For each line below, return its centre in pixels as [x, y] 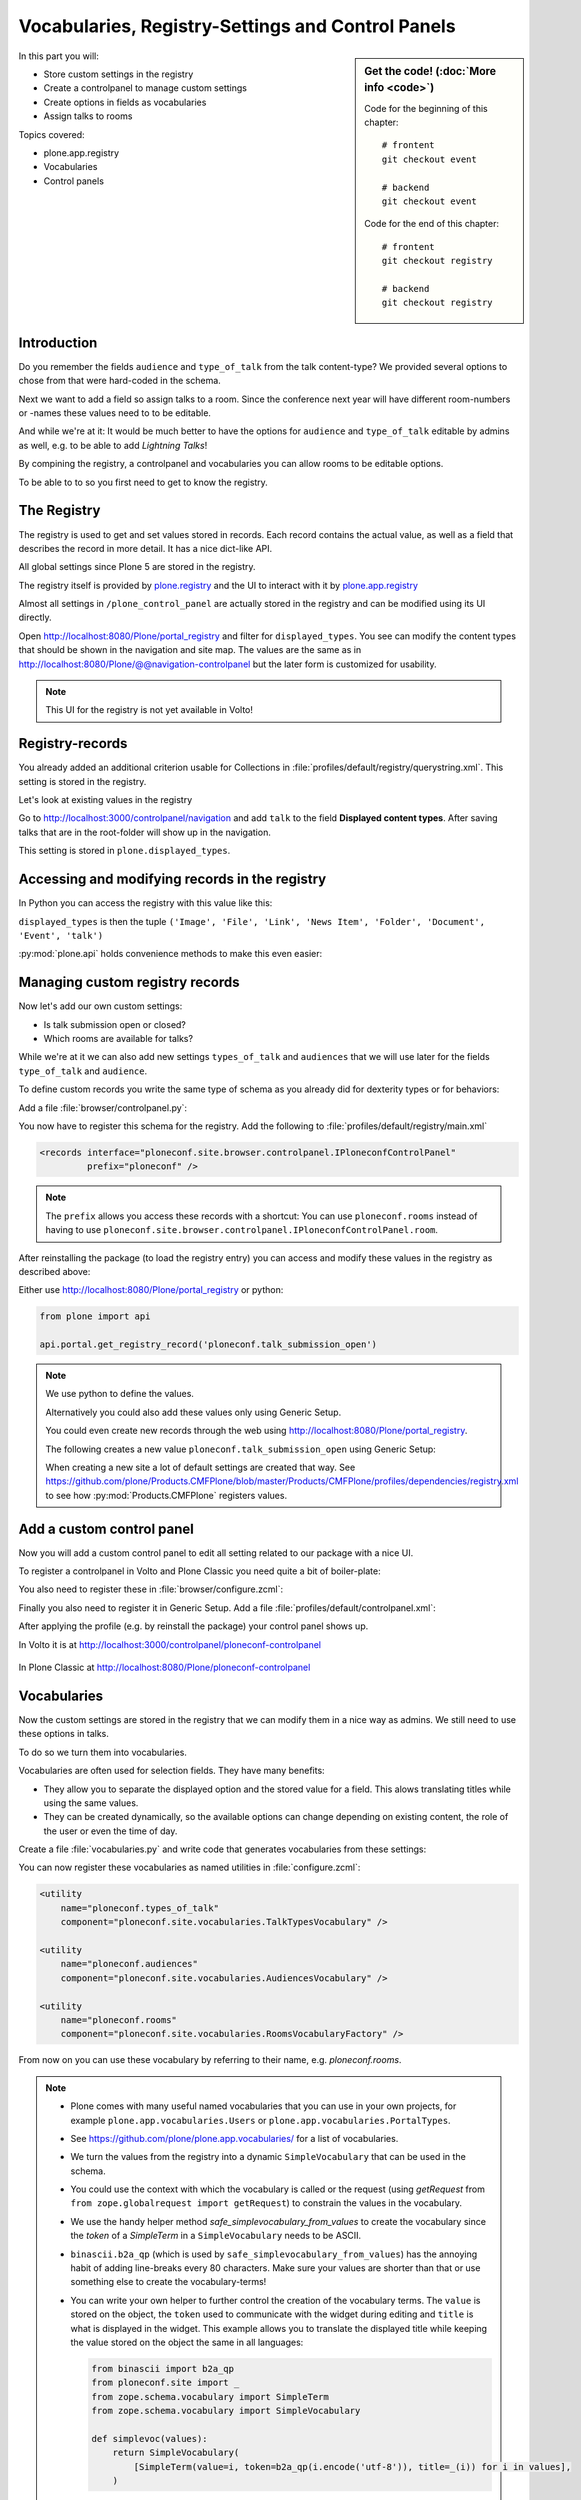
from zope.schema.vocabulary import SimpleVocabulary [226, 2411]
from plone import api [95, 1316]
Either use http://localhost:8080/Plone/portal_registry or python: [151, 1290]
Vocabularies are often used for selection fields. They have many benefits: [171, 1771]
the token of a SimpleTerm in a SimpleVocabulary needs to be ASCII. [216, 2236]
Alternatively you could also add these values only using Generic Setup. [193, 1412]
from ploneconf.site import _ [165, 2383]
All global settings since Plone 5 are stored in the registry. [137, 567]
